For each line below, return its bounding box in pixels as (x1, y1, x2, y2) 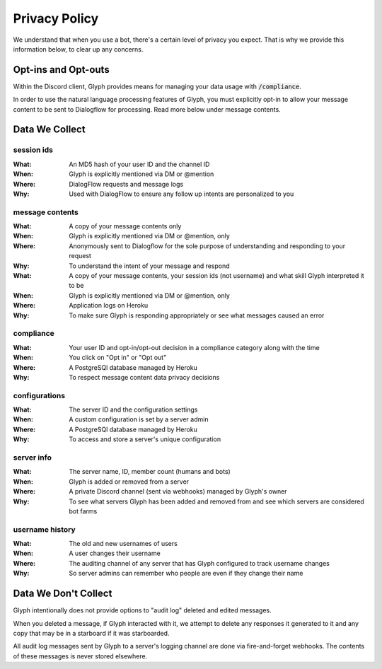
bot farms (69, 506, 98, 516)
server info (13, 453, 52, 463)
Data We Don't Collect (13, 588, 112, 600)
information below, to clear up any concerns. (13, 45, 144, 53)
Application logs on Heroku (69, 301, 149, 310)
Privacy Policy (13, 11, 99, 26)
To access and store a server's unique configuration (69, 435, 221, 443)
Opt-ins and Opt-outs (13, 64, 110, 76)
